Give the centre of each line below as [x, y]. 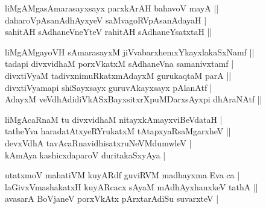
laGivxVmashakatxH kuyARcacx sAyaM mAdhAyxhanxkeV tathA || [131, 186]
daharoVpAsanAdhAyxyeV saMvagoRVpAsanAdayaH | [106, 20]
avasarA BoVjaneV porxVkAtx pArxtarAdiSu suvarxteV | [112, 198]
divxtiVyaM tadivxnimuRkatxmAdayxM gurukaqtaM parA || [118, 75]
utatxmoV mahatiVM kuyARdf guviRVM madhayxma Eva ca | [122, 175]
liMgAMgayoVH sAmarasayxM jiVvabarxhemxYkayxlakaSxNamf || [130, 51]
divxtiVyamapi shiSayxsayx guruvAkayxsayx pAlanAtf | [109, 87]
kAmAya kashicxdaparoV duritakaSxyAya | [85, 154]
